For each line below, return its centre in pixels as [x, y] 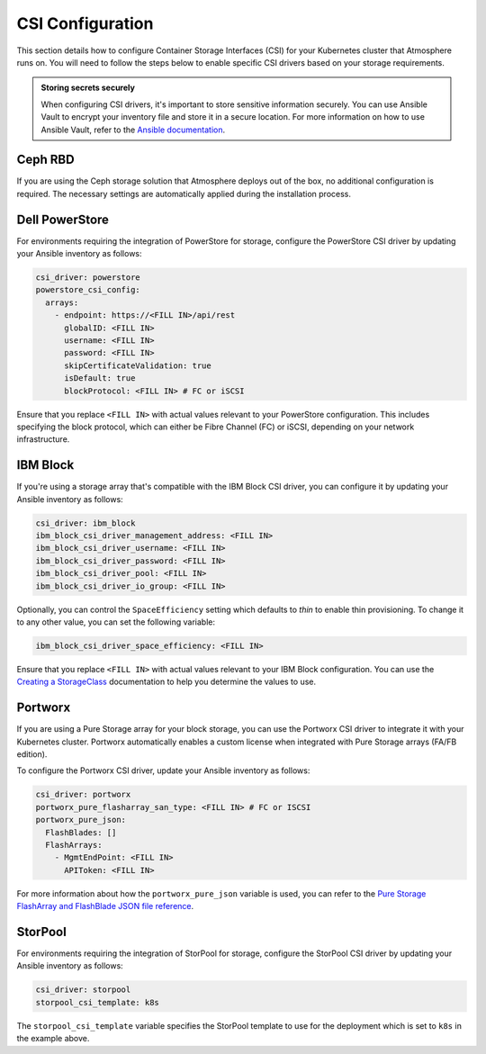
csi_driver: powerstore [88, 278]
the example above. [53, 1039]
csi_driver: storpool [83, 990]
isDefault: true [100, 378]
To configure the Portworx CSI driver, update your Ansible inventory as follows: [163, 770]
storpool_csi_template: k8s [97, 1002]
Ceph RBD [46, 160]
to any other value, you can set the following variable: [116, 622]
